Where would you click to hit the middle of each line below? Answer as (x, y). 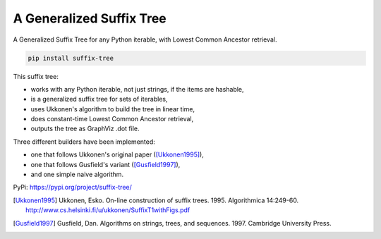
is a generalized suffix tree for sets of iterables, (99, 99)
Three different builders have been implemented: (84, 142)
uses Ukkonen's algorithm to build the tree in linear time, (113, 109)
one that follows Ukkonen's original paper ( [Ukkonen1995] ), (117, 154)
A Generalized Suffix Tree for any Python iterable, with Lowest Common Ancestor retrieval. (145, 39)
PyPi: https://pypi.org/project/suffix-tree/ (72, 188)
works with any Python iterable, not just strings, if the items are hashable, (137, 89)
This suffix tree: (36, 76)
